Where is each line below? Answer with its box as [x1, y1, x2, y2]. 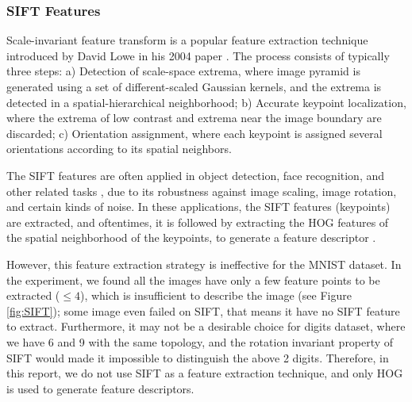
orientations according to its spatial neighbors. [6, 140, 232, 157]
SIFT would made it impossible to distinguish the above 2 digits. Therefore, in [6, 349, 389, 366]
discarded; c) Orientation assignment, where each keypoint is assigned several [6, 124, 383, 141]
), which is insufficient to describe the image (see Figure [79, 287, 352, 304]
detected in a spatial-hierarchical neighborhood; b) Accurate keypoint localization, [6, 94, 406, 110]
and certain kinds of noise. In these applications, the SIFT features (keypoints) [6, 198, 391, 215]
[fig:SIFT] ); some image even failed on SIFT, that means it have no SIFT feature [6, 302, 400, 319]
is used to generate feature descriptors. [6, 380, 194, 396]
